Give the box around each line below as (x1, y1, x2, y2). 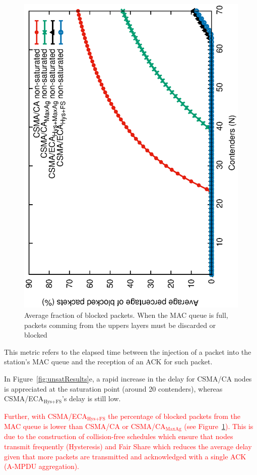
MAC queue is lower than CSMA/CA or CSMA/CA (4, 421, 166, 431)
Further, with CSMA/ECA (4, 410, 88, 421)
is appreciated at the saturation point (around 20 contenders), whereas (4, 383, 223, 394)
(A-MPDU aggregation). (4, 461, 80, 471)
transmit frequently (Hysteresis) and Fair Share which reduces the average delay (4, 441, 252, 452)
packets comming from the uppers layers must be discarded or (24, 319, 216, 330)
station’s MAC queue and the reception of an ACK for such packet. (4, 356, 213, 367)
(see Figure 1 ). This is (184, 421, 253, 431)
